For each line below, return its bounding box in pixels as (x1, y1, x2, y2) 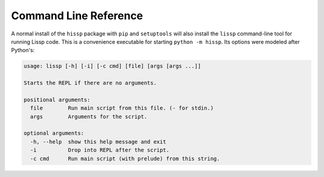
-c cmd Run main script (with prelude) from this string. (30, 155, 220, 162)
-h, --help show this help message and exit (30, 138, 166, 145)
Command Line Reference (11, 9, 143, 22)
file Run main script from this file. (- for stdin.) (30, 105, 214, 112)
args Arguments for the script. (30, 113, 148, 120)
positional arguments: (23, 96, 91, 103)
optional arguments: (23, 130, 84, 137)
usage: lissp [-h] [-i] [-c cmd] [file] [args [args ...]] (23, 63, 201, 70)
